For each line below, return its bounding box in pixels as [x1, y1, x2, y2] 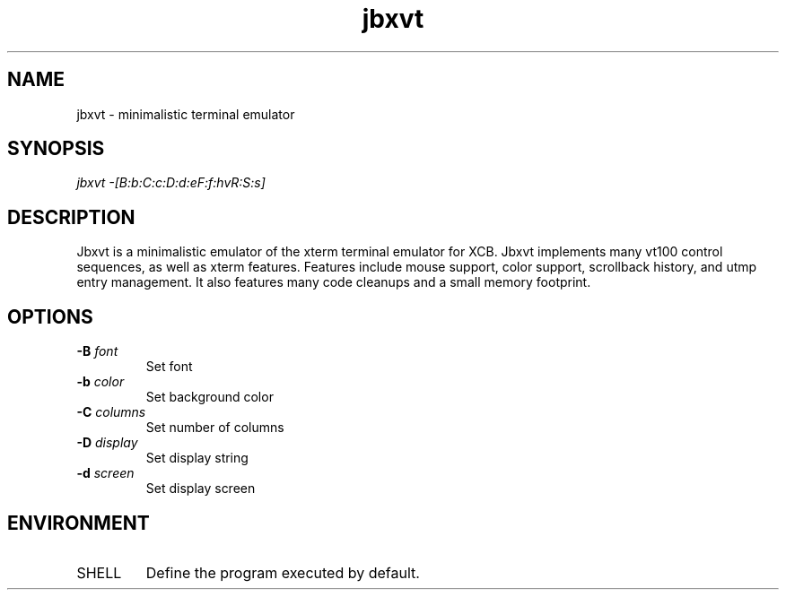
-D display [76, 435, 138, 451]
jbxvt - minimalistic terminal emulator [76, 106, 295, 122]
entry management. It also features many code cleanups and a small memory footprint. [76, 274, 591, 290]
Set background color [145, 389, 274, 405]
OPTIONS [7, 305, 93, 328]
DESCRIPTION [7, 205, 135, 229]
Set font [145, 359, 193, 375]
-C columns [76, 404, 146, 420]
